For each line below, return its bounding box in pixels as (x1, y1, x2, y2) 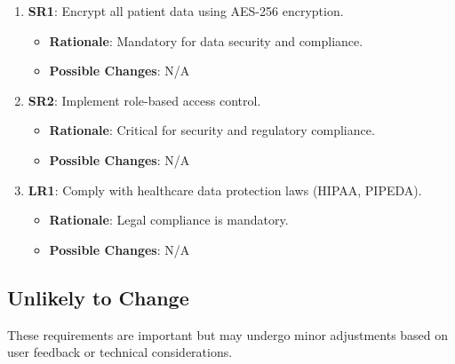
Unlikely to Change (7, 283, 189, 311)
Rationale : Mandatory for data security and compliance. (49, 31, 363, 50)
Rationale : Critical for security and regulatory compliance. (49, 121, 375, 139)
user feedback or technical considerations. (7, 343, 233, 361)
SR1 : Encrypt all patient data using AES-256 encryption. (28, 2, 344, 20)
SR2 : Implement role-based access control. (28, 91, 261, 109)
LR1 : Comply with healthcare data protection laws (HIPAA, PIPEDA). (28, 180, 422, 199)
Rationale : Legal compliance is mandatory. (49, 210, 289, 229)
